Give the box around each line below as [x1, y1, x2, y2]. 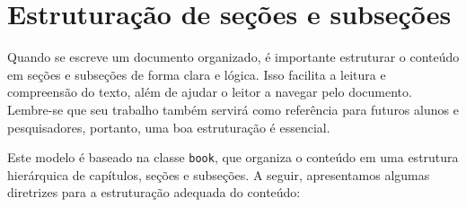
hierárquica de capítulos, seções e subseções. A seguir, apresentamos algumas [7, 165, 430, 184]
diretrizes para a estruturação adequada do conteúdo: [7, 183, 301, 202]
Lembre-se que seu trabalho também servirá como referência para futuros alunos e [7, 99, 459, 118]
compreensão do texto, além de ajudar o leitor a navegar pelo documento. [7, 82, 412, 101]
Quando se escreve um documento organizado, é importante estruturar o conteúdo [7, 47, 460, 66]
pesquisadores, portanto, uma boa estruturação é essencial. [7, 117, 330, 136]
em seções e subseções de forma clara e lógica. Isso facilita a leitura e [7, 65, 386, 83]
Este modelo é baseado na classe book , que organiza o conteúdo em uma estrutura [7, 148, 459, 167]
